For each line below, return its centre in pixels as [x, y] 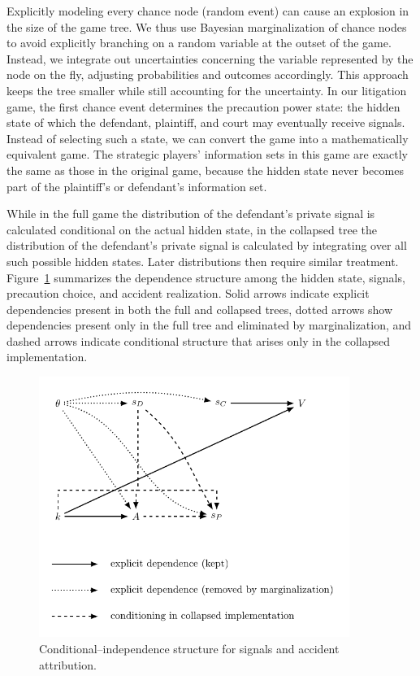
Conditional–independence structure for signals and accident [189, 649]
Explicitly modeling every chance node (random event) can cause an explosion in [208, 11]
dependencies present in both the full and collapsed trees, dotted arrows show [200, 309]
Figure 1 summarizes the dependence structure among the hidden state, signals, [206, 277]
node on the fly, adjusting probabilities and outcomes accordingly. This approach [208, 74]
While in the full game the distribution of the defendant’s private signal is [191, 214]
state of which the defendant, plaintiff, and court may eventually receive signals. [206, 122]
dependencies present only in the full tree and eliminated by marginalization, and [209, 325]
